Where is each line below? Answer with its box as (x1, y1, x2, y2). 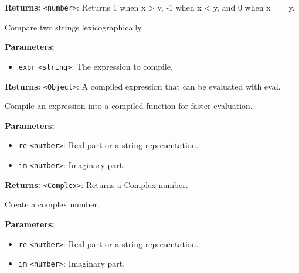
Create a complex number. (5, 198, 100, 210)
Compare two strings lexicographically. (5, 21, 144, 33)
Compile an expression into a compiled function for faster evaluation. (5, 100, 253, 112)
